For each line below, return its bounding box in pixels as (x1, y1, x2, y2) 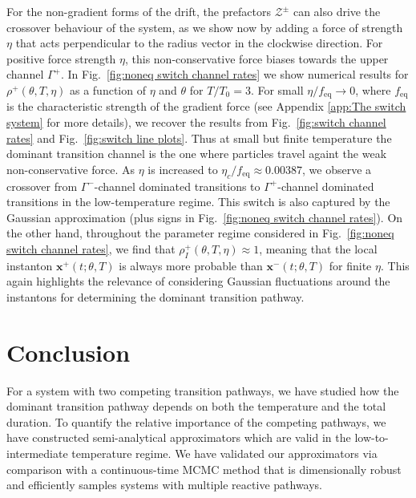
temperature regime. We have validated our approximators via (71, 445, 378, 462)
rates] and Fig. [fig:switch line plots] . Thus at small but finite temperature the (6, 129, 392, 146)
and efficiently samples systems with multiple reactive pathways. (6, 476, 323, 493)
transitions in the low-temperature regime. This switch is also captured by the (6, 193, 390, 210)
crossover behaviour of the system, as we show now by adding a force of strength (6, 18, 403, 35)
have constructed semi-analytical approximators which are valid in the (6, 429, 351, 446)
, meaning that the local (259, 240, 378, 257)
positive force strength (6, 50, 116, 67)
